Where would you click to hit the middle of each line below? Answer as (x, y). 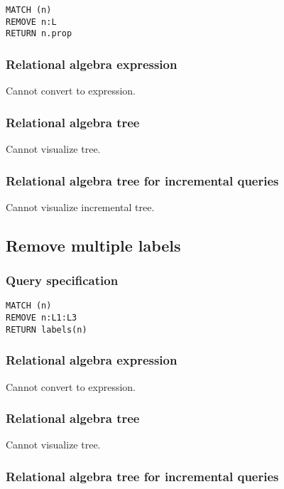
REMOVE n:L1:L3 (42, 318)
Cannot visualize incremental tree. (80, 206)
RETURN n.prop (39, 34)
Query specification (62, 280)
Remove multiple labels (93, 245)
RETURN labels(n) (47, 329)
